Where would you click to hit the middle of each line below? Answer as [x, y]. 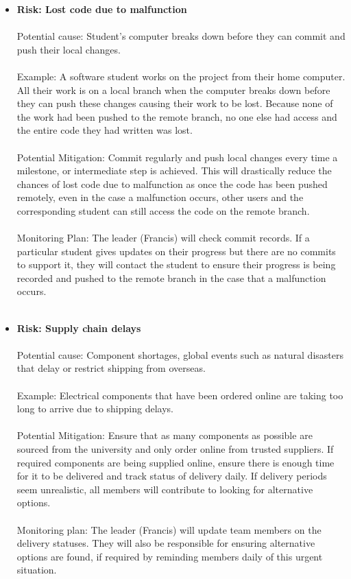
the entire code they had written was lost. [105, 130]
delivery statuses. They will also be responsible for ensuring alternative [166, 543]
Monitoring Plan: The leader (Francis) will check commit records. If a [163, 238]
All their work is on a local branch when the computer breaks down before [173, 90]
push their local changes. [69, 49]
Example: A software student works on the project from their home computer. [181, 76]
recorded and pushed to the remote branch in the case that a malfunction [171, 277]
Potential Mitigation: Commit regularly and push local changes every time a [177, 157]
